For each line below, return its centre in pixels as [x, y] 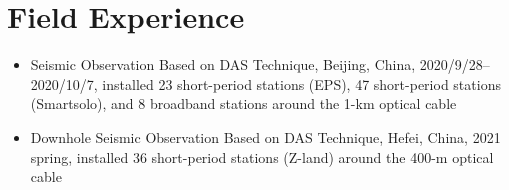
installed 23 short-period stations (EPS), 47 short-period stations [301, 83]
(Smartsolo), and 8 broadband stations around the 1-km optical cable [243, 103]
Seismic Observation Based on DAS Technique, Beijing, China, [223, 64]
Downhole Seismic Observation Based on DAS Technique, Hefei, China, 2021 [265, 136]
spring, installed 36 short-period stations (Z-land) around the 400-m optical [262, 156]
